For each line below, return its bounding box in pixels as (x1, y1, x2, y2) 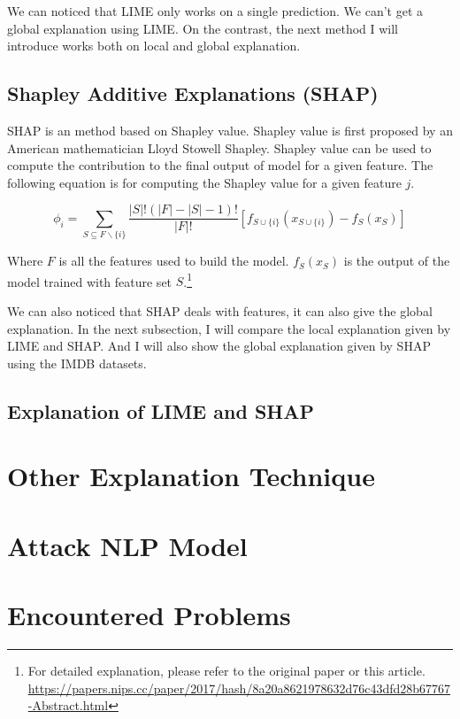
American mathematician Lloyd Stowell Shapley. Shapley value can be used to (7, 138, 432, 157)
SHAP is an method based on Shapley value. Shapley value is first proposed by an (7, 120, 453, 139)
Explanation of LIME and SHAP (7, 397, 314, 424)
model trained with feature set (7, 272, 172, 290)
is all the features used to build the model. (58, 251, 289, 270)
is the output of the (343, 251, 450, 270)
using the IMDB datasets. (7, 353, 147, 372)
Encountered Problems (7, 597, 291, 633)
